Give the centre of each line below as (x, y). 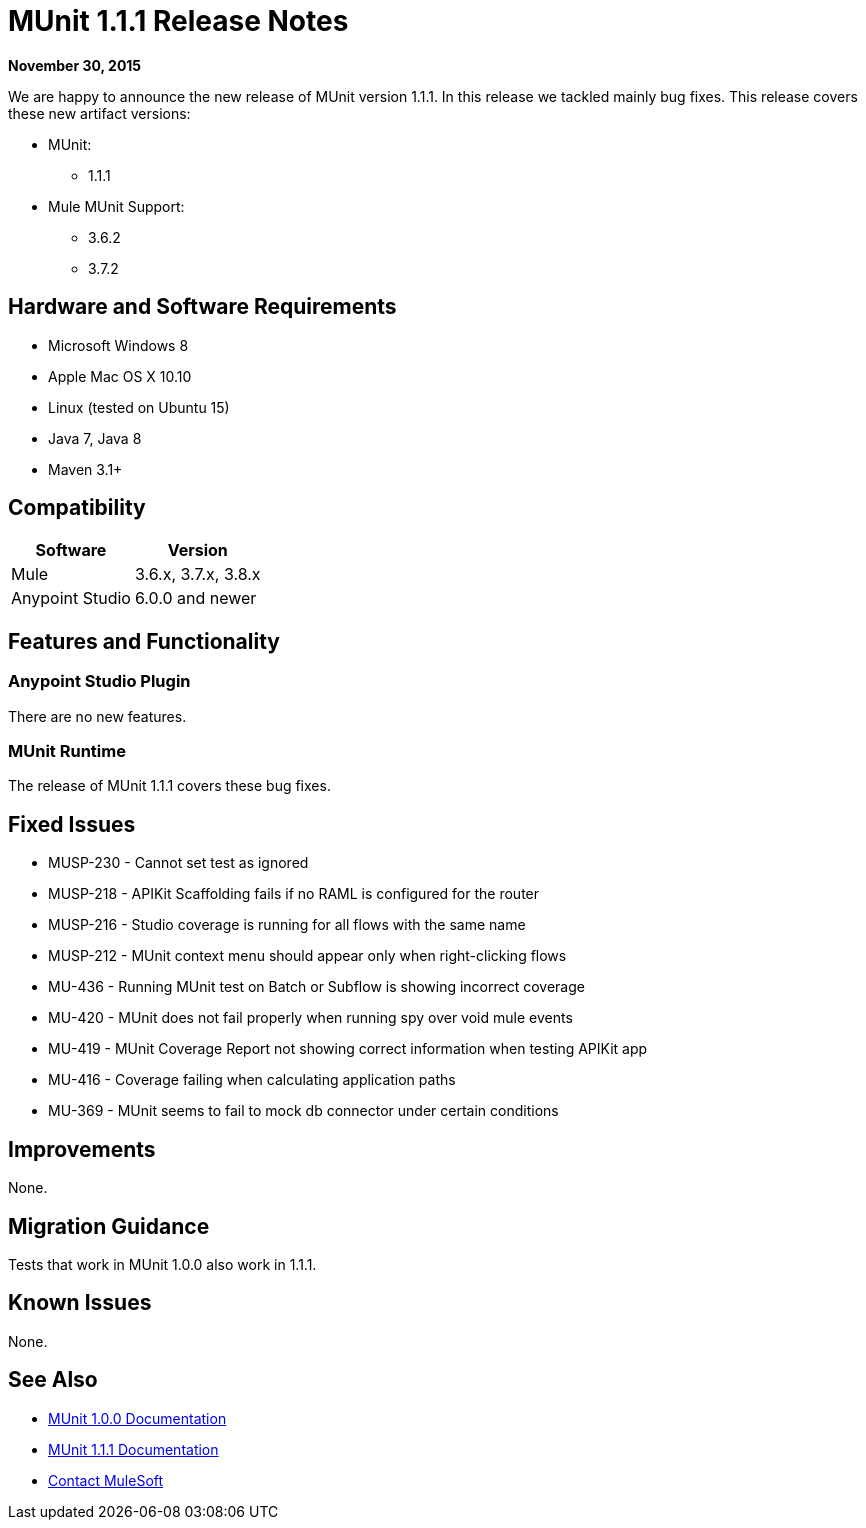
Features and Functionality (144, 641)
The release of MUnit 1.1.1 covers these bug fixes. (169, 786)
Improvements (82, 1149)
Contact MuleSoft (106, 1480)
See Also (53, 1380)
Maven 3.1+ (85, 469)
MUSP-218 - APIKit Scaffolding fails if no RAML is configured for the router (294, 894)
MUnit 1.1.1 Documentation (133, 1449)
